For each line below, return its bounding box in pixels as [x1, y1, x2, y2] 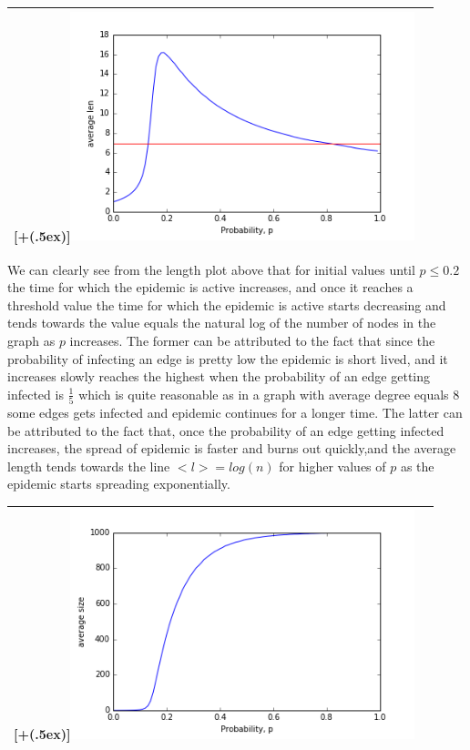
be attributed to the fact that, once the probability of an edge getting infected [7, 421, 444, 440]
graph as [7, 330, 56, 350]
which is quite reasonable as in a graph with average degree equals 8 [78, 384, 460, 403]
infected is [7, 384, 64, 403]
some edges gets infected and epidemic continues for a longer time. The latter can [7, 403, 463, 422]
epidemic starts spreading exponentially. [7, 474, 230, 493]
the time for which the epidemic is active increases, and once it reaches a [7, 278, 414, 297]
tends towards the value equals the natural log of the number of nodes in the [7, 313, 436, 332]
